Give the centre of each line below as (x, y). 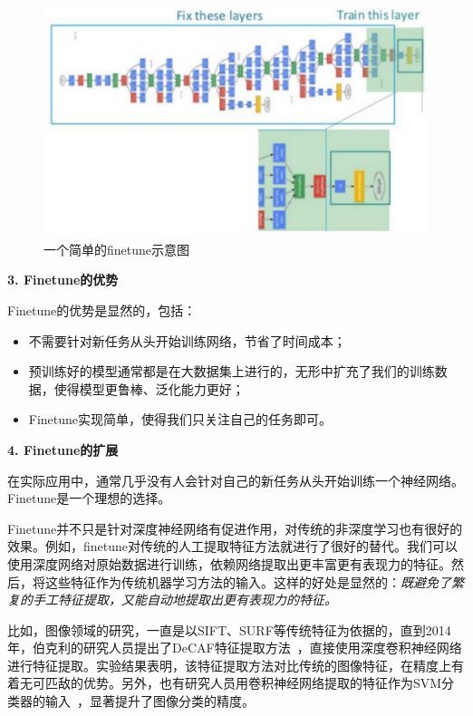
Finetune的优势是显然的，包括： (102, 310)
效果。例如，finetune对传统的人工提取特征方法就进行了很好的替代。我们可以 (233, 546)
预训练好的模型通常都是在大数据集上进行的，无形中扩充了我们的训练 (232, 371)
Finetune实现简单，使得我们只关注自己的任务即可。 (180, 419)
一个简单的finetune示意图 (117, 249)
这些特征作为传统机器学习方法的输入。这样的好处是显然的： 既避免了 (248, 581)
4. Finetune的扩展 (63, 449)
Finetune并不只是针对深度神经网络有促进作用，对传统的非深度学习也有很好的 (235, 528)
